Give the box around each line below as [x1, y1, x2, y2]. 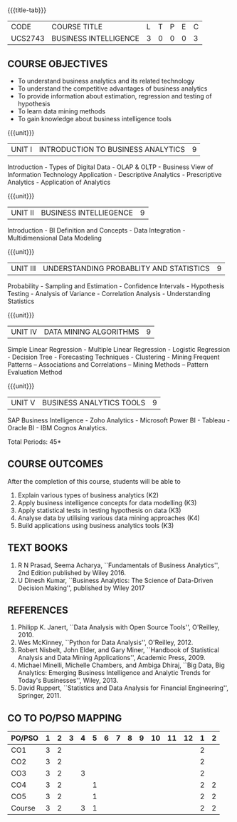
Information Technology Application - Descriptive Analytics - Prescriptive [7, 171, 222, 178]
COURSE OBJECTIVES [7, 58, 108, 70]
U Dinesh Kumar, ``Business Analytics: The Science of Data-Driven [17, 576, 214, 584]
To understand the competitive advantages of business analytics [17, 84, 208, 93]
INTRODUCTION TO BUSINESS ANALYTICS [38, 145, 185, 154]
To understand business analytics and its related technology [17, 77, 195, 85]
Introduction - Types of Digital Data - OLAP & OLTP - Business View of [7, 163, 214, 171]
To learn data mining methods [17, 107, 105, 116]
